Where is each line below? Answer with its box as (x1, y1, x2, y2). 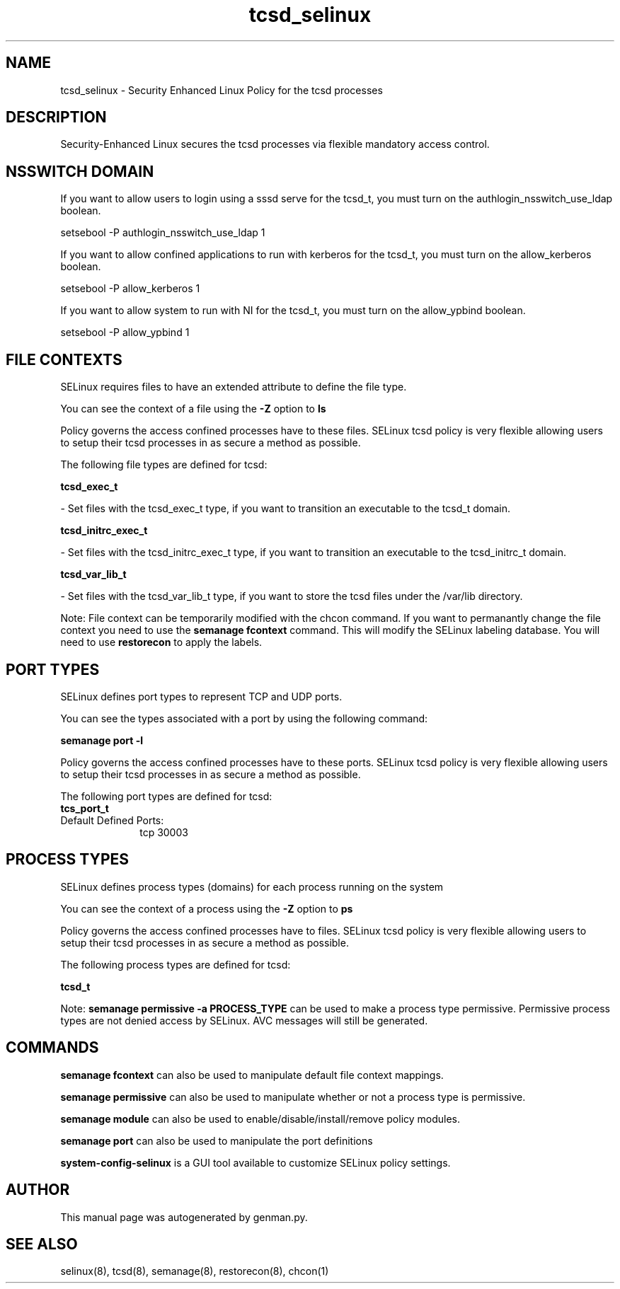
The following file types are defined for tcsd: (60, 458, 268, 471)
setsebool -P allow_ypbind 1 (60, 326, 190, 339)
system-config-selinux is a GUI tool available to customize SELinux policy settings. (60, 1156, 451, 1169)
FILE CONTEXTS (6, 350, 122, 369)
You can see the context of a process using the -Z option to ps (60, 902, 353, 915)
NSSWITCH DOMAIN (6, 162, 154, 180)
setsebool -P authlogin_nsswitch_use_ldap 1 (60, 226, 265, 239)
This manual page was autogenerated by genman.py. (60, 1210, 308, 1223)
